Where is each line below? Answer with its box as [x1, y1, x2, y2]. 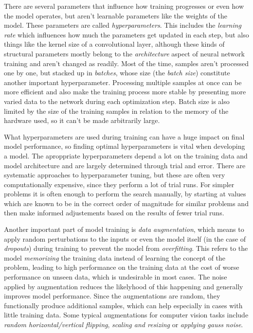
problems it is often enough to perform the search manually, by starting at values [4, 189, 246, 199]
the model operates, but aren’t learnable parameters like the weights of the [4, 10, 227, 20]
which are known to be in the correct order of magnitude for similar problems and [4, 198, 249, 208]
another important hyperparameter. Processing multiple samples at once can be [4, 77, 242, 87]
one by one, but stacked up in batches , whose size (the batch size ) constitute [4, 68, 230, 78]
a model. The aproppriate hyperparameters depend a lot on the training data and [4, 150, 248, 160]
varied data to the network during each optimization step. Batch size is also [4, 96, 230, 106]
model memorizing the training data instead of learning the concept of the [4, 252, 226, 263]
